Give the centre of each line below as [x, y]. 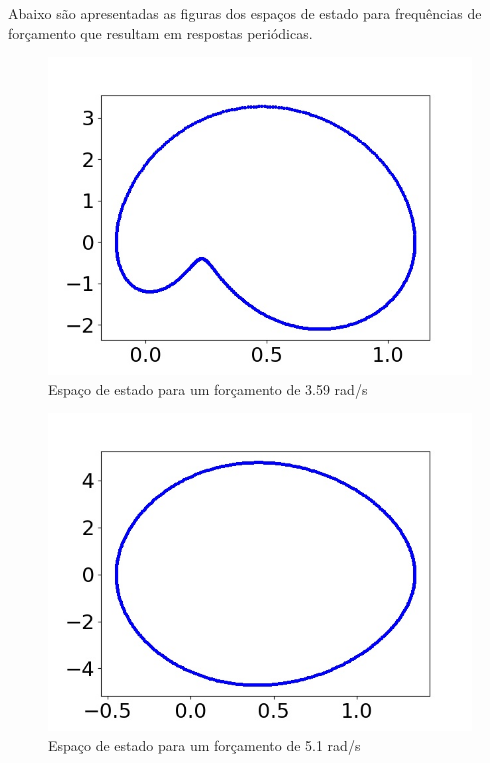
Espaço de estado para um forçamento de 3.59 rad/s [208, 388]
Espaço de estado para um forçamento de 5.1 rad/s [204, 744]
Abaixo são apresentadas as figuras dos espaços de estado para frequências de [245, 13]
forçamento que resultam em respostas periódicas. [160, 32]
